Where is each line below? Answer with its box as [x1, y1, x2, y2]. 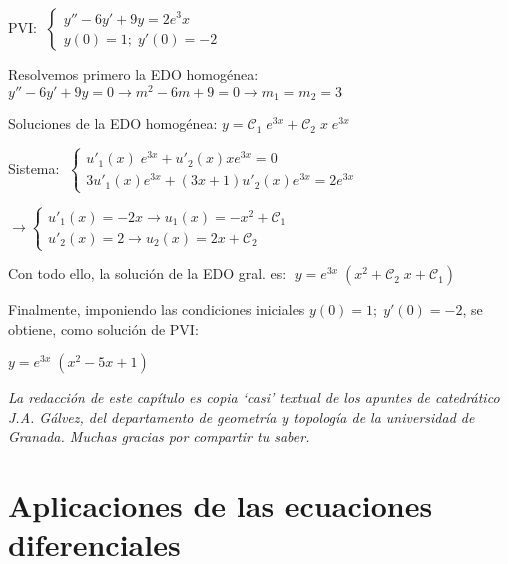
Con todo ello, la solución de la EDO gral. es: [8, 263, 287, 284]
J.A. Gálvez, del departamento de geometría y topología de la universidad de [8, 406, 475, 427]
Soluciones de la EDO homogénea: [8, 113, 218, 134]
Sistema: [8, 157, 60, 178]
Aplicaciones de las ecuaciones [8, 485, 433, 526]
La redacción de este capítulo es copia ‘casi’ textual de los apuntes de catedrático [8, 387, 500, 408]
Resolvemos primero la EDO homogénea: [8, 64, 259, 84]
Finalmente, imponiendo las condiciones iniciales [8, 299, 305, 320]
